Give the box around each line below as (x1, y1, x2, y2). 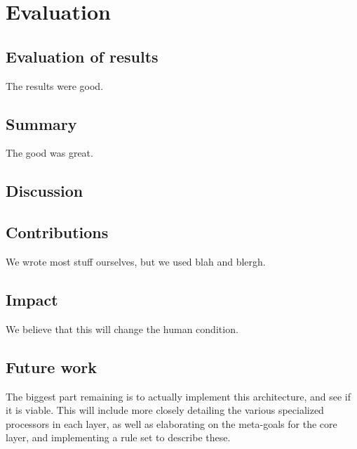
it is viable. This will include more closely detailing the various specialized (6, 403, 324, 417)
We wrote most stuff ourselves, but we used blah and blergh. (6, 254, 266, 268)
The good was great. (6, 145, 93, 160)
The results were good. (6, 78, 104, 93)
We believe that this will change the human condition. (6, 321, 238, 336)
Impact (6, 288, 58, 310)
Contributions (6, 221, 109, 243)
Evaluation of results (6, 45, 159, 67)
